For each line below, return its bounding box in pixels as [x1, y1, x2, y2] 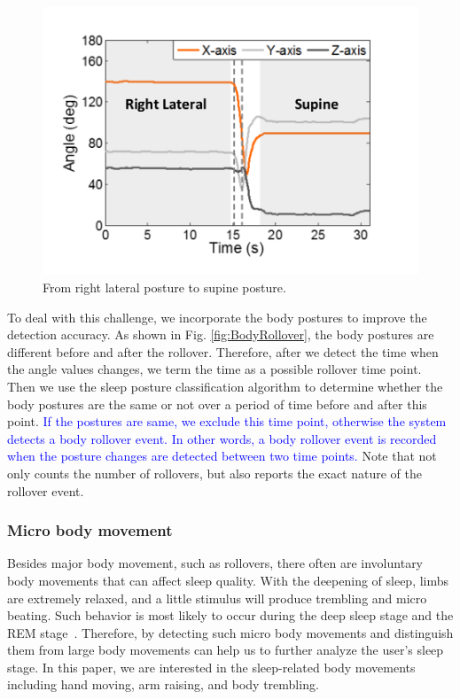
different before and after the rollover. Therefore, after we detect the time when [7, 342, 439, 361]
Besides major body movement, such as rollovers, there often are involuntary [7, 554, 424, 572]
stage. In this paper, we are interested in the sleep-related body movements [7, 657, 416, 676]
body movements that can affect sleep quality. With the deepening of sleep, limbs [7, 571, 449, 589]
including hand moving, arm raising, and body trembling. [7, 675, 319, 694]
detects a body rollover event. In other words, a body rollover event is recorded [7, 429, 437, 447]
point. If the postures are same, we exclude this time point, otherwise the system [7, 412, 447, 431]
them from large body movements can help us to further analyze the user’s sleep [7, 641, 444, 659]
